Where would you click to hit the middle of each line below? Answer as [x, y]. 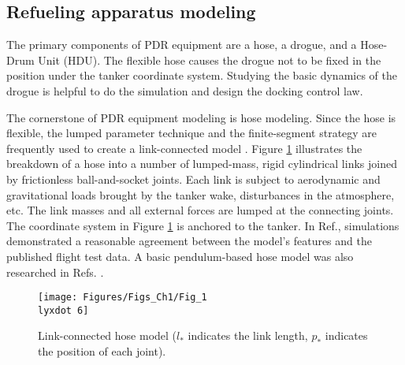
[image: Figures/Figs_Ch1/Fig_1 [123, 298]
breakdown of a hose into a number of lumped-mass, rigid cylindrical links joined [202, 164]
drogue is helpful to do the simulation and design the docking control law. [185, 90]
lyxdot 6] [63, 310]
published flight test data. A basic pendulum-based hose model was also [180, 256]
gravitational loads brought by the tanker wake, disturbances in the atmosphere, [201, 194]
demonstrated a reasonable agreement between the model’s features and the [189, 241]
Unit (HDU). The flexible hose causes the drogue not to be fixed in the [210, 60]
